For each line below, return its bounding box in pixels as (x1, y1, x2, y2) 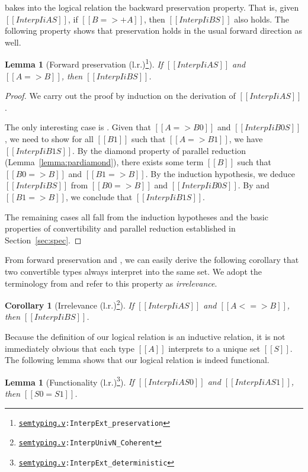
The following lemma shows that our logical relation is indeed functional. (5, 354, 269, 366)
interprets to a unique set (168, 342, 261, 354)
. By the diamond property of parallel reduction (72, 144, 246, 156)
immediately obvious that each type (5, 342, 135, 354)
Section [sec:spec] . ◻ (5, 233, 82, 246)
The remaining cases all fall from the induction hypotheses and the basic (5, 210, 268, 223)
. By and (238, 179, 269, 191)
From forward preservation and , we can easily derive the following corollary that (5, 253, 299, 266)
